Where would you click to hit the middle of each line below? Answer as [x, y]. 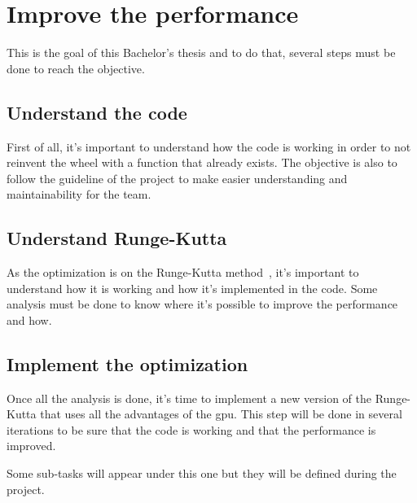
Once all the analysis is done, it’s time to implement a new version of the [189, 398]
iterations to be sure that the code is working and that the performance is [191, 429]
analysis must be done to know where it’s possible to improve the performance [202, 304]
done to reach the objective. [76, 68]
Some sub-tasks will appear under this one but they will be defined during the [202, 473]
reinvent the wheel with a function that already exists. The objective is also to [202, 162]
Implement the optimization [127, 363]
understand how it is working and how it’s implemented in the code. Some [192, 288]
